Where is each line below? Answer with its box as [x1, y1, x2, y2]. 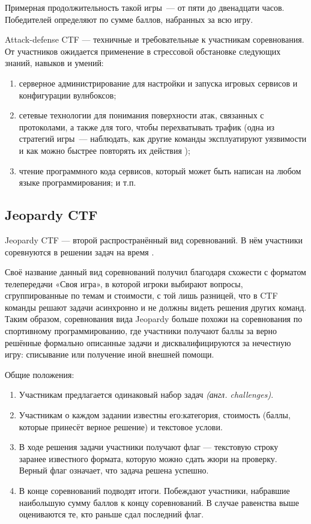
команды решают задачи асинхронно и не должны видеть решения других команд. [5, 300, 307, 313]
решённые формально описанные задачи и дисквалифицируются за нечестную [5, 336, 291, 349]
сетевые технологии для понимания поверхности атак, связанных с [19, 109, 264, 121]
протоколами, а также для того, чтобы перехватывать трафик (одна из [19, 120, 274, 133]
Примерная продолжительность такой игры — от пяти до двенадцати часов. [5, 1, 285, 13]
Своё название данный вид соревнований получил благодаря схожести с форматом [5, 266, 306, 278]
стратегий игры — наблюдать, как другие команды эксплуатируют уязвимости [19, 132, 307, 145]
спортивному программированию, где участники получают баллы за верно [5, 324, 277, 337]
